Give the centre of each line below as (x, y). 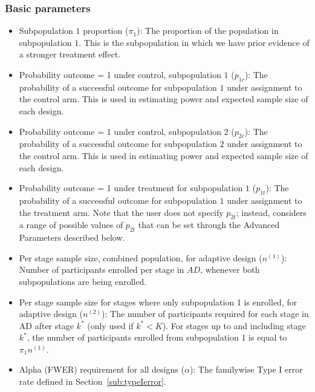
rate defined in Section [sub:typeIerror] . (93, 381)
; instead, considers (271, 212)
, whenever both (230, 269)
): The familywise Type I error (246, 369)
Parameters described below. (72, 237)
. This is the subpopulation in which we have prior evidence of (194, 42)
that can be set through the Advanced (209, 225)
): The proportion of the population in (208, 31)
